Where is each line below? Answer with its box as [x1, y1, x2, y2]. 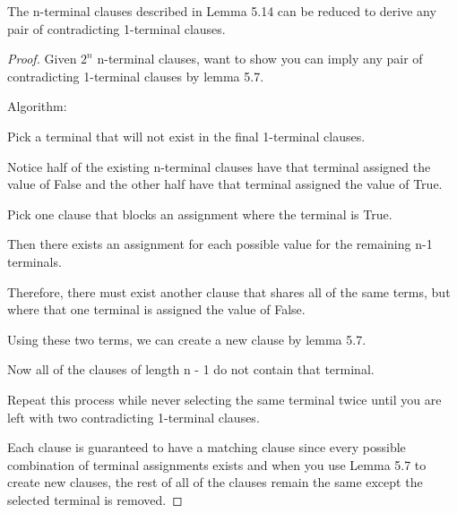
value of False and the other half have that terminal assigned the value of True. [7, 175, 443, 193]
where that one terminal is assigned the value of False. [7, 300, 306, 319]
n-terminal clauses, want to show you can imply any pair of [97, 49, 423, 68]
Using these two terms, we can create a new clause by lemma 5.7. [7, 329, 366, 348]
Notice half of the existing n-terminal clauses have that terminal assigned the [7, 157, 431, 175]
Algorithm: [7, 97, 67, 115]
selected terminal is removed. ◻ [7, 490, 183, 509]
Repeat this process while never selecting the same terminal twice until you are [7, 389, 442, 408]
